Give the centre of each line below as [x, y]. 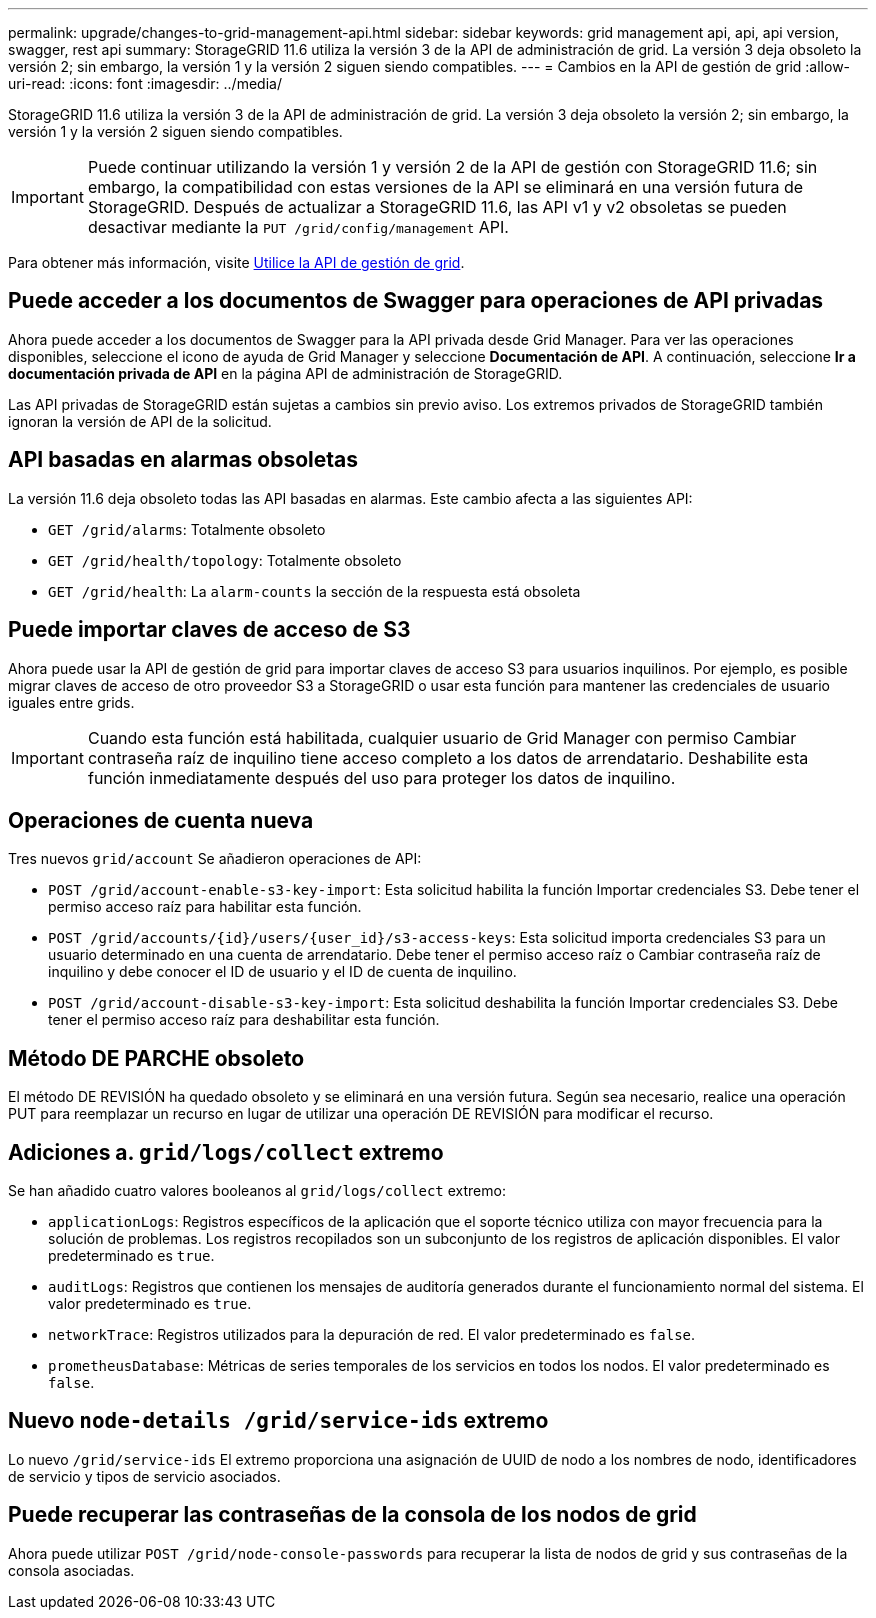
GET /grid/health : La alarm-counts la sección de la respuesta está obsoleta [314, 591]
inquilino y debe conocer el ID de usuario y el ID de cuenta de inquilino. [282, 972]
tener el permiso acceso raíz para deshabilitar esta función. [244, 1020]
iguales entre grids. [71, 702]
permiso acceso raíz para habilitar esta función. [205, 907]
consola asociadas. [71, 1570]
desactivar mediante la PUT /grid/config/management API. [298, 227]
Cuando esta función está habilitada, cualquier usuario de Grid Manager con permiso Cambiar [442, 737]
